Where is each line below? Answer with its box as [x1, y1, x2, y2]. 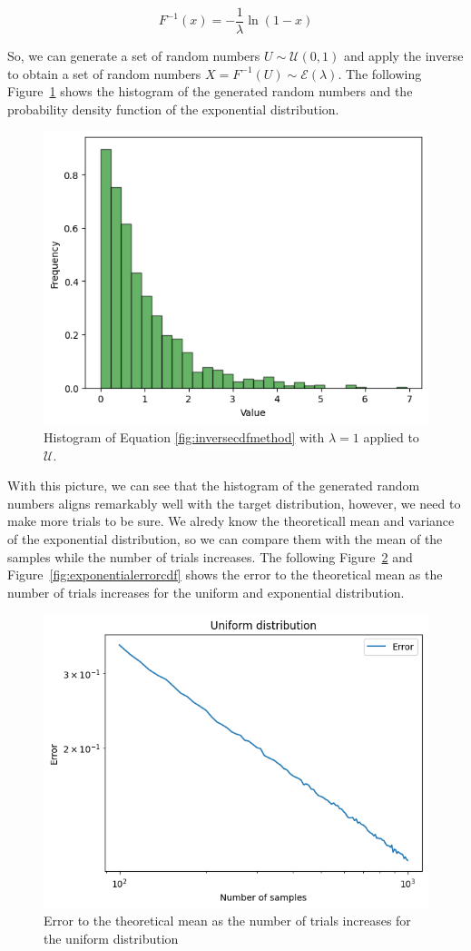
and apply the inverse [343, 46, 464, 65]
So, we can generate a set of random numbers [7, 46, 260, 65]
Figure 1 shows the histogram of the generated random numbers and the [7, 82, 413, 101]
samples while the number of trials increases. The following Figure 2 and [7, 547, 413, 566]
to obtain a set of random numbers [7, 64, 201, 83]
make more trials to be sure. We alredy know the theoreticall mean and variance [7, 511, 455, 530]
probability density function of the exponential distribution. [7, 99, 339, 118]
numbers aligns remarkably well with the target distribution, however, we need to [7, 493, 461, 512]
